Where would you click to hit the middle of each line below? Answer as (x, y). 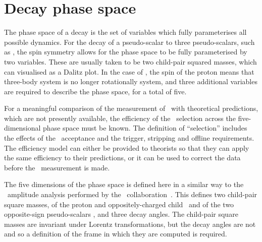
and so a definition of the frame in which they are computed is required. (116, 234)
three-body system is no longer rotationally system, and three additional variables (131, 81)
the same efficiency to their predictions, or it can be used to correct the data (122, 158)
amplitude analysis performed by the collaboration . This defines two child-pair (132, 194)
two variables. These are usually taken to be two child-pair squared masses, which (130, 61)
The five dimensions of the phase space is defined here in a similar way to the (124, 184)
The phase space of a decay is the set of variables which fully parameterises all (125, 32)
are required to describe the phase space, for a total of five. (95, 91)
